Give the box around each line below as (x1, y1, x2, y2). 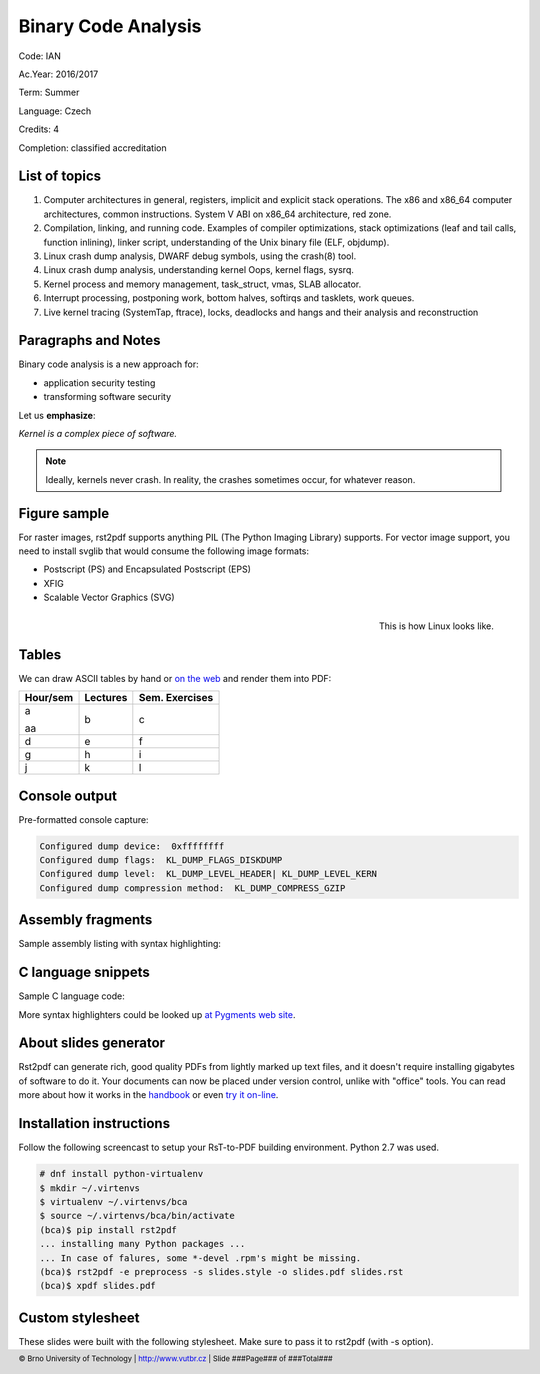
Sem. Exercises (138, 691, 214, 705)
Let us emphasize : (18, 409, 96, 421)
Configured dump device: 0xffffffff (39, 840, 225, 852)
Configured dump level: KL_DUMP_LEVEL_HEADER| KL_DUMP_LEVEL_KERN (39, 868, 378, 880)
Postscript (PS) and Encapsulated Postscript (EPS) (43, 563, 252, 575)
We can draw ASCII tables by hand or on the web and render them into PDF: (18, 672, 332, 684)
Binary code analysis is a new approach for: (18, 358, 199, 370)
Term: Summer (18, 86, 80, 99)
